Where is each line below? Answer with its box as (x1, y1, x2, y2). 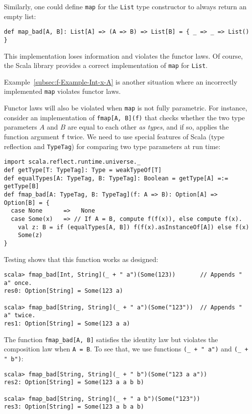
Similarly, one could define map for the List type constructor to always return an (4, 1, 247, 11)
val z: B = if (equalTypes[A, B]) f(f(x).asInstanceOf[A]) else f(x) (18, 223, 250, 231)
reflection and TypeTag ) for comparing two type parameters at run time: (4, 141, 221, 151)
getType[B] (4, 183, 39, 190)
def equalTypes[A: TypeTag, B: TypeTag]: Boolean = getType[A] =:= (4, 174, 229, 182)
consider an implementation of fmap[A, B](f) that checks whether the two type (4, 112, 245, 122)
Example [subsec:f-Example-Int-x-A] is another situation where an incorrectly (4, 76, 237, 87)
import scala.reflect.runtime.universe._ (4, 158, 141, 166)
